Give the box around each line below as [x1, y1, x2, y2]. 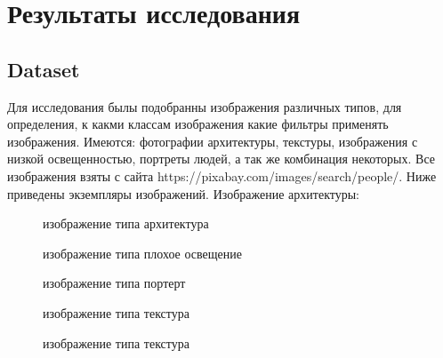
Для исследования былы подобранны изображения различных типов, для [7, 97, 402, 115]
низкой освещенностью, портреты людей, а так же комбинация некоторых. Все [7, 149, 435, 168]
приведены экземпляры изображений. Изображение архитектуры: [7, 184, 360, 203]
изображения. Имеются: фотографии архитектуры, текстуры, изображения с [7, 131, 418, 150]
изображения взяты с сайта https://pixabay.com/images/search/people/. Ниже [7, 166, 437, 185]
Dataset [7, 55, 80, 83]
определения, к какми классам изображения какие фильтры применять [7, 115, 389, 133]
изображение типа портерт [43, 274, 186, 292]
